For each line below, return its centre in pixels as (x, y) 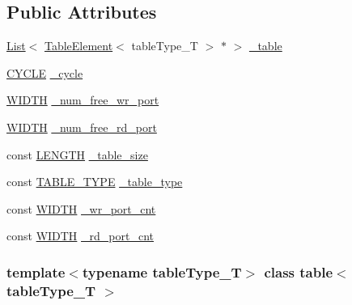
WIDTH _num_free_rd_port (82, 127)
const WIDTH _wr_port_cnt (81, 208)
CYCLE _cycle (45, 72)
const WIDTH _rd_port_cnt (80, 236)
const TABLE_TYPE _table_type (95, 182)
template (36, 271)
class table (299, 271)
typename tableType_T (162, 271)
